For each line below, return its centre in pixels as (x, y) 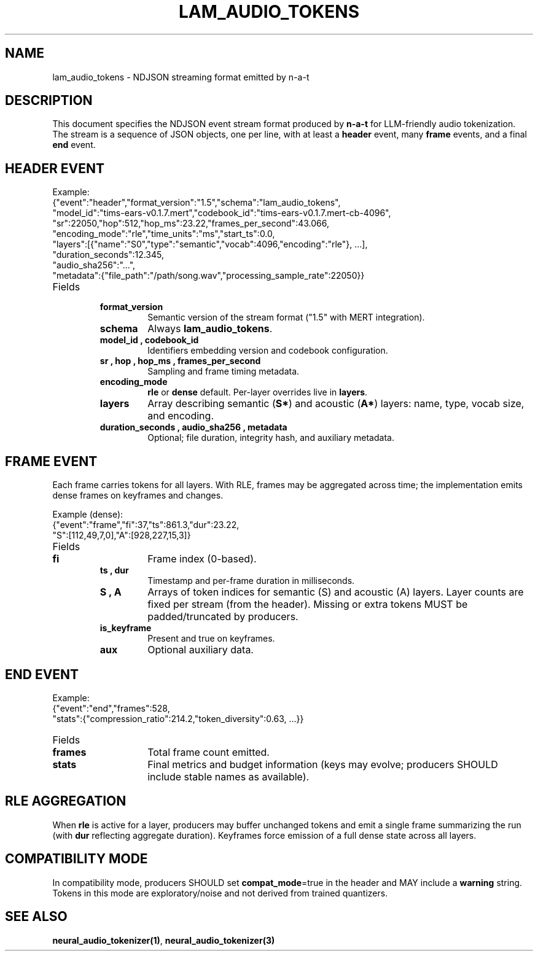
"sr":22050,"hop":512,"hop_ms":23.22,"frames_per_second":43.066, (191, 223)
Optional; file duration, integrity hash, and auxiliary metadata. (271, 438)
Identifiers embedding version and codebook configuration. (268, 351)
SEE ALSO (36, 917)
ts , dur (114, 570)
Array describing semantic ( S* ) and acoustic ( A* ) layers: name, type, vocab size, (336, 404)
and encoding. (181, 416)
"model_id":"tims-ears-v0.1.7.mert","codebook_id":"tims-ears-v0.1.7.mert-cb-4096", (222, 213)
